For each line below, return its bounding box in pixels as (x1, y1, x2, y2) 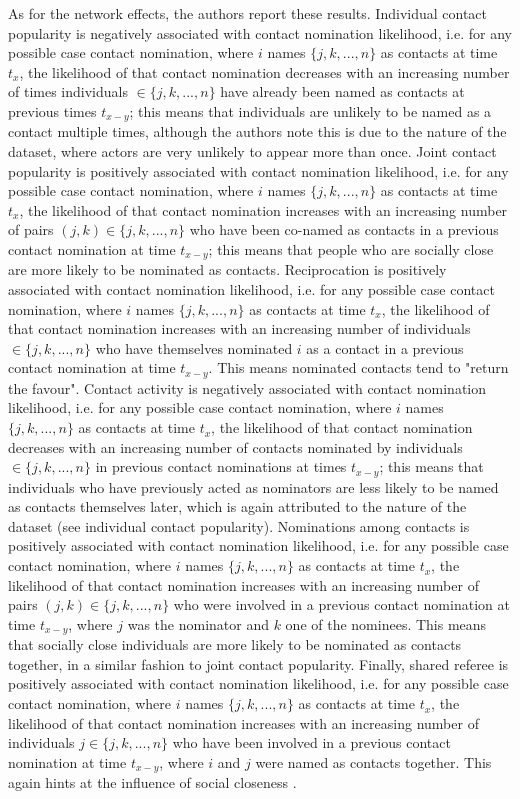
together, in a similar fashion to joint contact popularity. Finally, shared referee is (8, 653, 509, 674)
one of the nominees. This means (285, 613, 487, 634)
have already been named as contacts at (220, 81, 465, 102)
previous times (8, 100, 97, 121)
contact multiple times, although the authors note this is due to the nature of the (8, 121, 507, 142)
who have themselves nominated (95, 337, 293, 358)
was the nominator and (127, 613, 269, 634)
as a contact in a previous (306, 337, 464, 358)
